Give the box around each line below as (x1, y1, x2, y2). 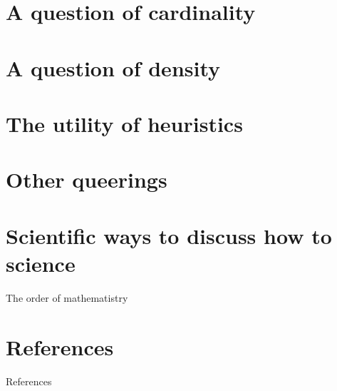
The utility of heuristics (6, 108, 243, 138)
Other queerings (6, 165, 167, 194)
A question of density (6, 53, 221, 82)
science (6, 248, 76, 278)
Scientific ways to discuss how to (6, 220, 332, 250)
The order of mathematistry (6, 290, 128, 305)
